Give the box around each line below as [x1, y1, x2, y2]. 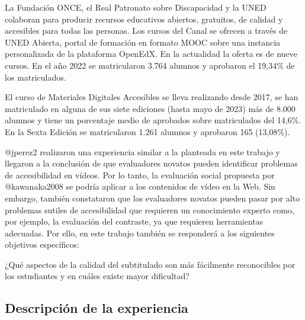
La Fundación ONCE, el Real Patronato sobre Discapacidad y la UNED [5, 1, 267, 13]
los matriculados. [5, 71, 66, 83]
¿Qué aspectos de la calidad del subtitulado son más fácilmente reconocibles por [5, 258, 296, 270]
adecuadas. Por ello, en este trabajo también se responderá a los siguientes [5, 226, 275, 239]
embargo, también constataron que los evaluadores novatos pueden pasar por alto [5, 191, 300, 204]
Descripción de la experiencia [5, 299, 188, 317]
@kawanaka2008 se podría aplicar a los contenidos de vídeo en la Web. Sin [5, 180, 275, 193]
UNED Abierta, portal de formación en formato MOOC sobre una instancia [5, 36, 281, 48]
